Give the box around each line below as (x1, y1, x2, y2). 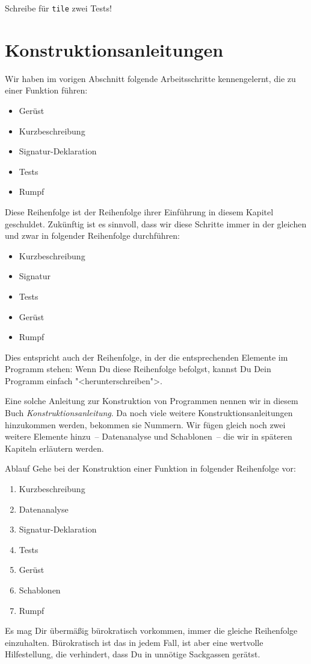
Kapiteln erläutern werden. (5, 441, 104, 454)
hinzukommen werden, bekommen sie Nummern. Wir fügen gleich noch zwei (5, 418, 286, 431)
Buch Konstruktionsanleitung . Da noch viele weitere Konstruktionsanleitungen (5, 406, 293, 419)
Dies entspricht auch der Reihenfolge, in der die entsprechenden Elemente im (5, 350, 288, 363)
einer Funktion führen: (5, 84, 88, 96)
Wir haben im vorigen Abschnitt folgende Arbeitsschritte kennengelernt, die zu (5, 72, 296, 84)
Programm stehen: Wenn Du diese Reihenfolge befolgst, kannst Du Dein (5, 362, 271, 375)
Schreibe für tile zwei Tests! (5, 2, 112, 14)
